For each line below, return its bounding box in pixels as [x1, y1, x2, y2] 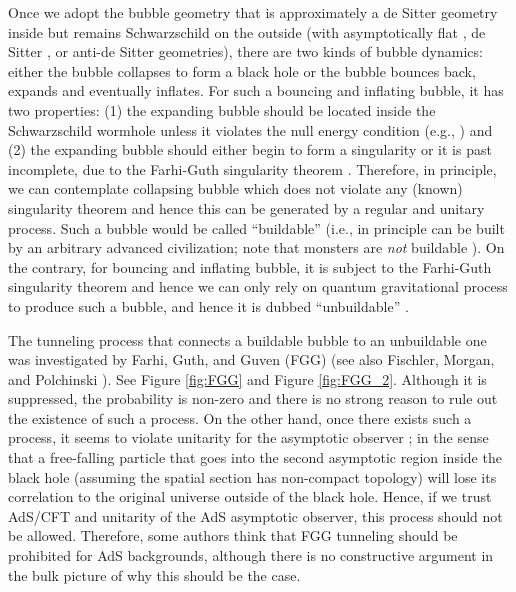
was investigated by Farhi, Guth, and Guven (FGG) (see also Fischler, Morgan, [8, 349, 495, 370]
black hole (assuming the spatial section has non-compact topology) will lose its [8, 466, 497, 487]
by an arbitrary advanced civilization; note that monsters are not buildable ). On [8, 237, 505, 258]
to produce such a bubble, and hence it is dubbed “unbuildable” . [8, 295, 409, 316]
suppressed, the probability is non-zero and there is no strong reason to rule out [8, 388, 498, 409]
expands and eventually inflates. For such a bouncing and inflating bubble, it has [8, 80, 504, 101]
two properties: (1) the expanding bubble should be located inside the [8, 99, 436, 120]
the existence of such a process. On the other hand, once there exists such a [8, 407, 472, 428]
